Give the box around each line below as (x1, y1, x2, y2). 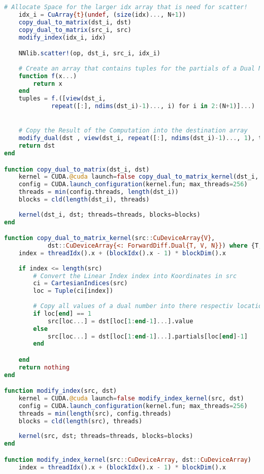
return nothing (18, 363, 70, 371)
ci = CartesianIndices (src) (33, 280, 128, 287)
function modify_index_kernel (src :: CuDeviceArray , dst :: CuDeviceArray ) (4, 456, 251, 463)
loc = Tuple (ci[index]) (33, 287, 113, 295)
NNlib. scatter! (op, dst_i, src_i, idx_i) (18, 50, 160, 57)
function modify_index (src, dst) (4, 387, 117, 395)
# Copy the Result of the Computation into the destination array (18, 127, 248, 134)
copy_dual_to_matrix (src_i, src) (18, 26, 131, 33)
